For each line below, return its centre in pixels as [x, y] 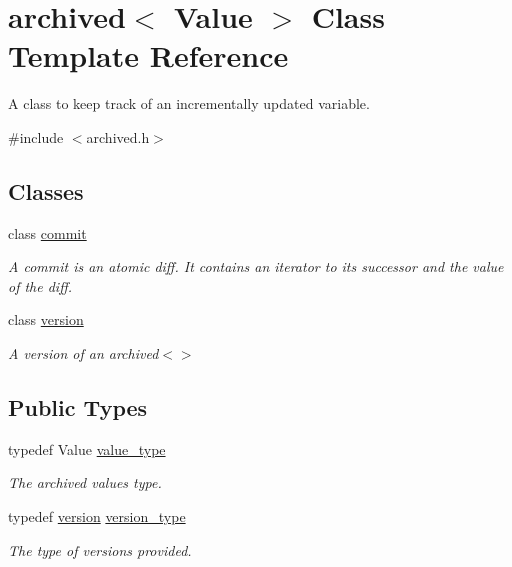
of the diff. [40, 285]
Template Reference [148, 55]
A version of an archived [83, 353]
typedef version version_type [97, 516]
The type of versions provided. [100, 549]
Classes [46, 190]
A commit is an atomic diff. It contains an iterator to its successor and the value [256, 266]
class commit [47, 232]
